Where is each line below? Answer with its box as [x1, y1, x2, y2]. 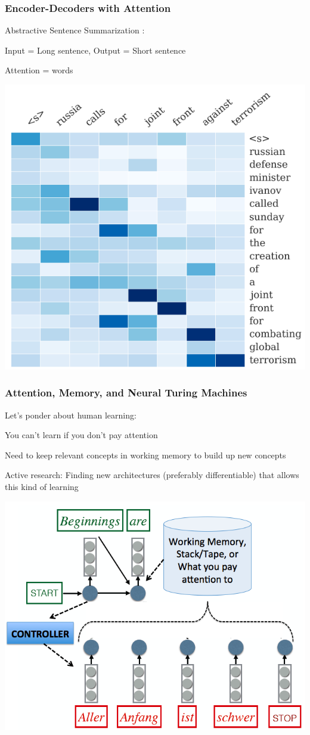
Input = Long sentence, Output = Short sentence [5, 44, 186, 56]
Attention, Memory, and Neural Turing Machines [5, 385, 247, 400]
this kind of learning [5, 480, 79, 492]
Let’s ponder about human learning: [5, 408, 137, 421]
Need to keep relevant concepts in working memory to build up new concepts [5, 448, 286, 461]
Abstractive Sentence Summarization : [5, 24, 145, 36]
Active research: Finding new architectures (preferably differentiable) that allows [5, 469, 299, 481]
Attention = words [5, 64, 73, 76]
